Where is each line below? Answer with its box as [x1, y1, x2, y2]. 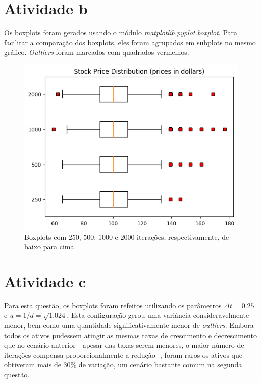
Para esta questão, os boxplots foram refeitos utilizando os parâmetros [4, 300, 222, 310]
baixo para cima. [24, 241, 76, 252]
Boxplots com [24, 231, 67, 242]
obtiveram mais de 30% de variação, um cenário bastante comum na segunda [4, 359, 242, 370]
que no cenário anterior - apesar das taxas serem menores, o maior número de [4, 340, 244, 350]
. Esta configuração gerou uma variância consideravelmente [67, 310, 249, 320]
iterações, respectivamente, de [137, 231, 229, 242]
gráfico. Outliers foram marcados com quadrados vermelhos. [4, 47, 189, 58]
